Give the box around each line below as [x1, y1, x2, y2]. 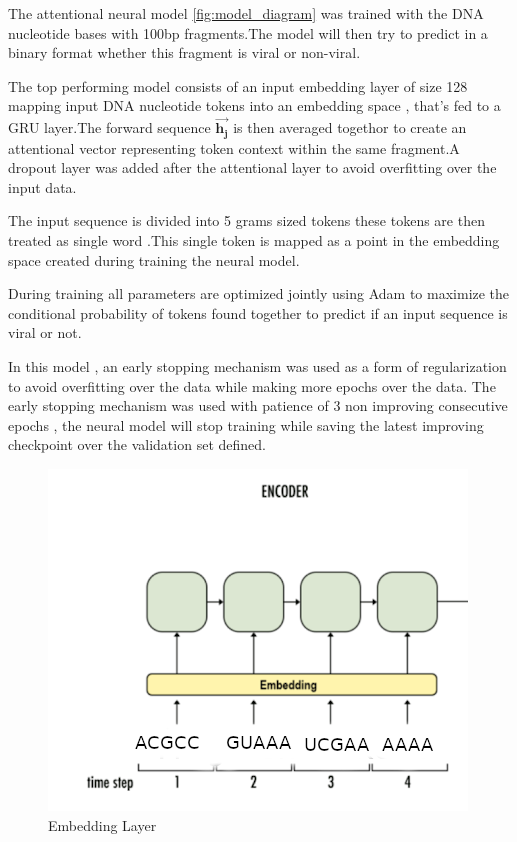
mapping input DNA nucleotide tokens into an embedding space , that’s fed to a [8, 95, 501, 116]
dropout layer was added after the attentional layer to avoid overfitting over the [8, 157, 497, 178]
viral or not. [8, 322, 82, 343]
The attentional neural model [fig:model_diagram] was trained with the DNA [8, 3, 484, 23]
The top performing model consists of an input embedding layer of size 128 [8, 75, 468, 96]
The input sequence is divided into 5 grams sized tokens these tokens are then [8, 210, 485, 231]
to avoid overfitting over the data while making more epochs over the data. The [8, 375, 496, 396]
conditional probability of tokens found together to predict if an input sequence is [8, 302, 508, 323]
